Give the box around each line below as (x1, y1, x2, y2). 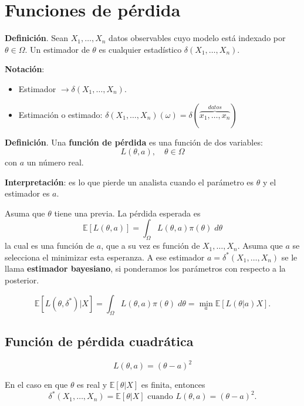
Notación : (5, 63, 45, 75)
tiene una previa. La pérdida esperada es (54, 207, 201, 219)
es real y (77, 378, 107, 391)
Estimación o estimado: (18, 108, 103, 120)
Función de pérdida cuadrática (5, 331, 194, 350)
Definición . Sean (5, 32, 69, 44)
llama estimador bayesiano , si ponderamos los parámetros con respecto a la (5, 262, 286, 275)
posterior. (5, 274, 39, 286)
